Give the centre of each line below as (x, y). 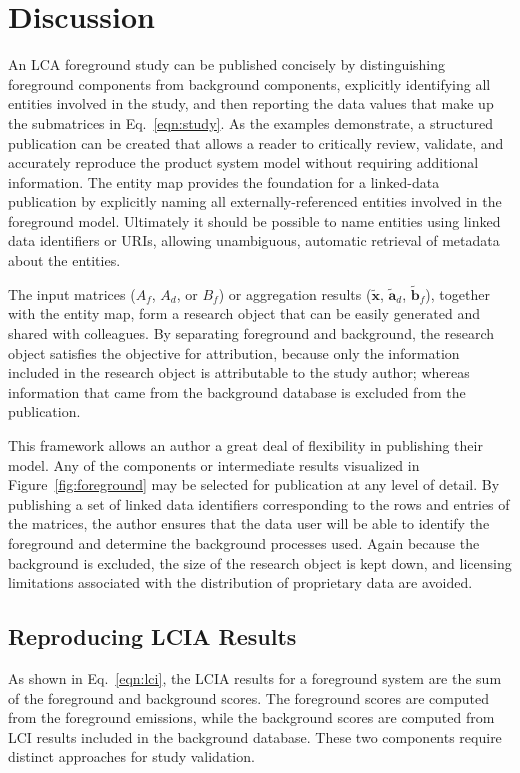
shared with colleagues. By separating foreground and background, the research (251, 333)
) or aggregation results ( (295, 293)
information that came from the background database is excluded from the (237, 391)
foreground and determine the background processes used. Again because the (244, 543)
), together (457, 293)
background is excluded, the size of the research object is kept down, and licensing (260, 562)
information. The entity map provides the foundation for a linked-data (224, 181)
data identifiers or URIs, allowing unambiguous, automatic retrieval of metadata (254, 240)
